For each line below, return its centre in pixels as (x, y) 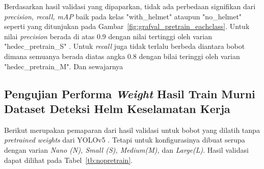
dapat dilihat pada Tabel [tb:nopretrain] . (69, 160)
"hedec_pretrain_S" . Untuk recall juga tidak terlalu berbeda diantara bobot (125, 46)
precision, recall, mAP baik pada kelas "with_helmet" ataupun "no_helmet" (123, 16)
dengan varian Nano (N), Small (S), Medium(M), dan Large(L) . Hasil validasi (126, 149)
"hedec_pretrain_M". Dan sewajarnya (64, 66)
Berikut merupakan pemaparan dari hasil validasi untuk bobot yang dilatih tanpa (132, 130)
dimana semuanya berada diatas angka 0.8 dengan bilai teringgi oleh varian (122, 56)
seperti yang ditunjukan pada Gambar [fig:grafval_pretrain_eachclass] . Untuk (127, 26)
